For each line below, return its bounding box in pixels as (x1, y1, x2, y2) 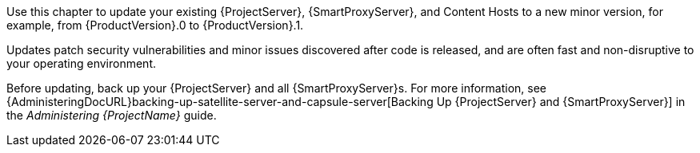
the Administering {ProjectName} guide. (6, 108, 217, 122)
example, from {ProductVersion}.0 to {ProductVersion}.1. (6, 18, 304, 32)
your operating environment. (6, 57, 157, 70)
